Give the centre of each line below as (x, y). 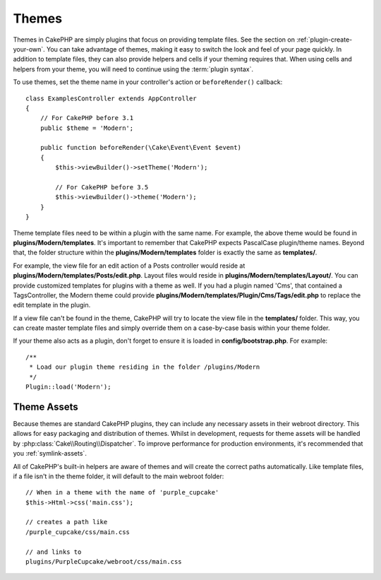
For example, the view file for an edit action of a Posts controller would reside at (129, 266)
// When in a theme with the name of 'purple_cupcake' (122, 492)
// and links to (54, 552)
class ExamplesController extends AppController (111, 98)
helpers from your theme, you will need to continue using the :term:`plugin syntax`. (133, 69)
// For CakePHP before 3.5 (102, 188)
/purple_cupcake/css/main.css (78, 532)
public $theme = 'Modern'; (87, 128)
